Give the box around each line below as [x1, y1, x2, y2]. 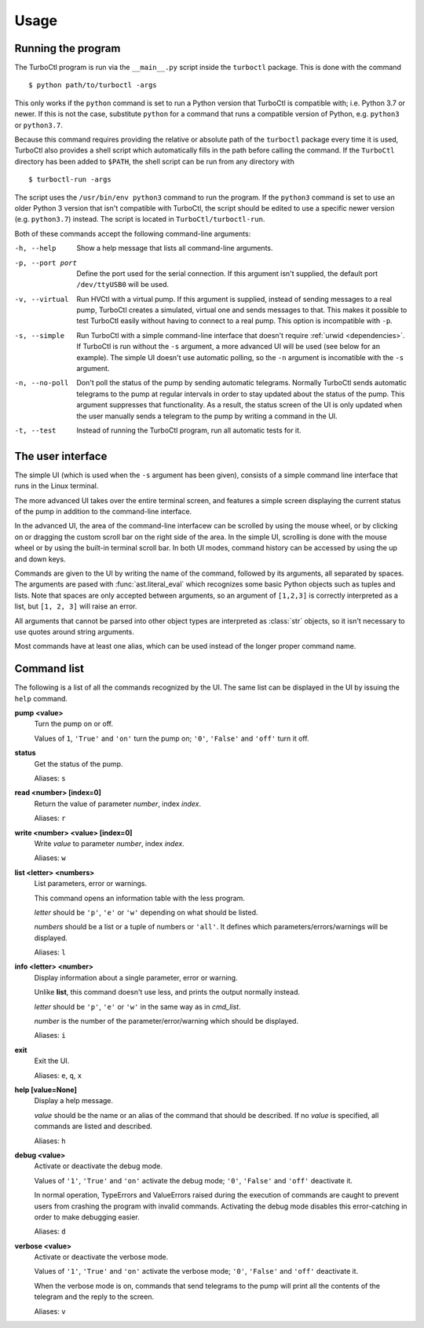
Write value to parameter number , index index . [34, 838, 185, 848]
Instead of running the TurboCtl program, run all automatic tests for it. [76, 425, 302, 435]
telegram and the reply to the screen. [34, 1292, 155, 1301]
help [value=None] [14, 1085, 78, 1094]
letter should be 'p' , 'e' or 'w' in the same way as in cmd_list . [34, 1002, 241, 1011]
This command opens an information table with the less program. [34, 893, 245, 903]
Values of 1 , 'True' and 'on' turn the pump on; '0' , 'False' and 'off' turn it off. [34, 734, 309, 743]
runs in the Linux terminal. [14, 481, 99, 491]
